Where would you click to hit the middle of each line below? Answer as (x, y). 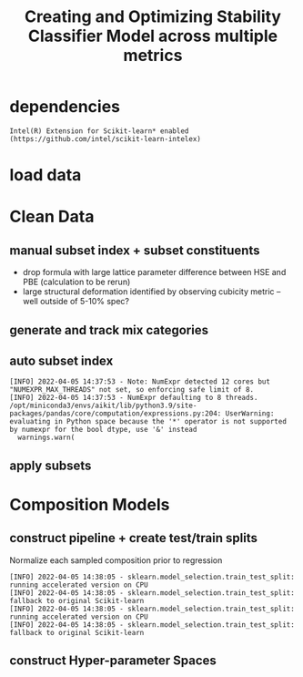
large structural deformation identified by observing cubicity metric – (151, 292)
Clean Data (52, 217)
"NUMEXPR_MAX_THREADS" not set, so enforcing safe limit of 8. (132, 390)
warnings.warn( (46, 438)
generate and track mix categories (109, 330)
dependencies (65, 107)
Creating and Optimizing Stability (153, 17)
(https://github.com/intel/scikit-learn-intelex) (106, 138)
